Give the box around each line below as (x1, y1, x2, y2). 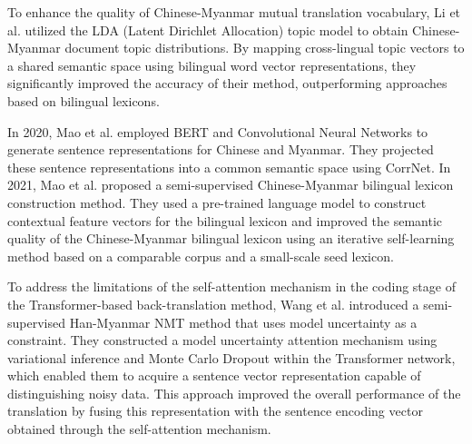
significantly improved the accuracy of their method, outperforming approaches (7, 74, 447, 93)
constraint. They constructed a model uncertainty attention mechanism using (7, 331, 438, 350)
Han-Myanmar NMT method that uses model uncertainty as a (69, 312, 418, 331)
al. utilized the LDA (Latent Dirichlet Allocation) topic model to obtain (7, 20, 408, 39)
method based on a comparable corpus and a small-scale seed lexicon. (7, 246, 394, 265)
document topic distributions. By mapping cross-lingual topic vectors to (64, 38, 465, 57)
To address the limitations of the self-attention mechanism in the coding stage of (7, 277, 456, 296)
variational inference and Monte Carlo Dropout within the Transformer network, (7, 348, 456, 367)
